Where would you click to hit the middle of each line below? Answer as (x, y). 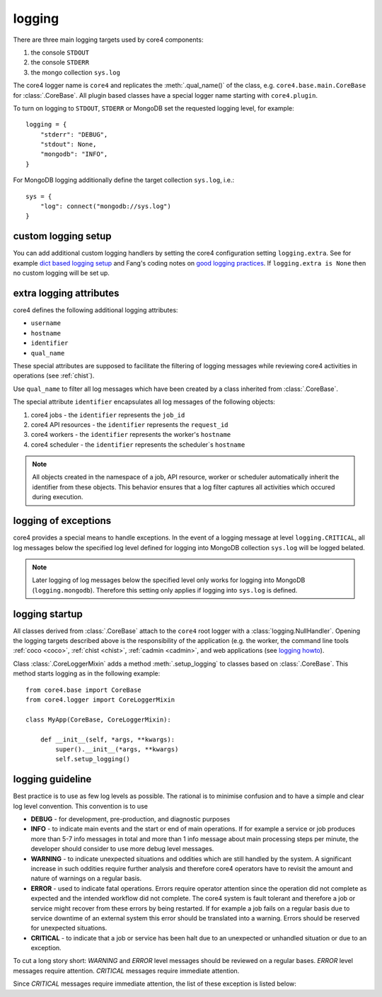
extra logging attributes (66, 293)
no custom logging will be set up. (61, 273)
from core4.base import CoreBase (83, 690)
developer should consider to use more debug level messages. (122, 849)
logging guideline (52, 779)
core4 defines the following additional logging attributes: (95, 310)
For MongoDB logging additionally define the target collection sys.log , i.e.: (124, 180)
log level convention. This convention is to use (81, 806)
